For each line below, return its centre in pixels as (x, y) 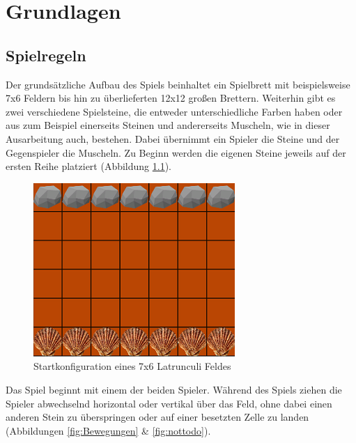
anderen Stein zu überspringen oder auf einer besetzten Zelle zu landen (157, 417)
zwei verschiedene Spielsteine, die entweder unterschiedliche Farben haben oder (174, 111)
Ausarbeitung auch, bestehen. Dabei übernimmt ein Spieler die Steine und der (173, 138)
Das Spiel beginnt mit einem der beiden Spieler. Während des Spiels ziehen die (174, 389)
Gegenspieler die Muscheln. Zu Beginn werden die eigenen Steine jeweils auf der (176, 152)
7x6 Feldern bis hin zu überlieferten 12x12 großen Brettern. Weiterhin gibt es (171, 98)
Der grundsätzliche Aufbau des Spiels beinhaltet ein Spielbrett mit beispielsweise (178, 84)
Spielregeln (46, 55)
